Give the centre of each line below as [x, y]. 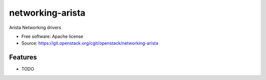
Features [23, 57]
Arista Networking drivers [35, 27]
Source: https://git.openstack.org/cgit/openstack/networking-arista [90, 43]
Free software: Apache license [52, 36]
